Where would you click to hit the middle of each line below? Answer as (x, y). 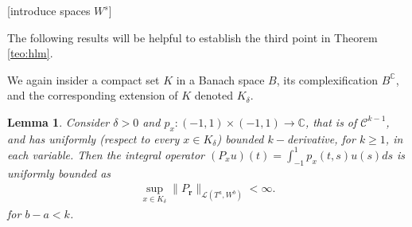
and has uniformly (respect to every (93, 138)
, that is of (331, 121)
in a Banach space (220, 79)
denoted (214, 95)
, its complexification (327, 79)
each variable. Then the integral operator (106, 154)
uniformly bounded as (59, 172)
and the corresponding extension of (93, 95)
